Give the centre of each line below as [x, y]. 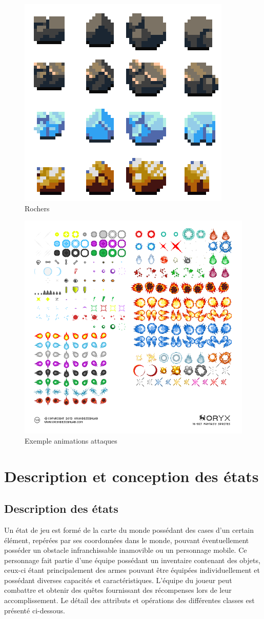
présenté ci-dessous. [35, 610]
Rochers [37, 208]
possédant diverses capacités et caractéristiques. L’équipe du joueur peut [118, 580]
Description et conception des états [131, 476]
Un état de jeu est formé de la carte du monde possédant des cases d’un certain [129, 530]
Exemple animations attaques [71, 440]
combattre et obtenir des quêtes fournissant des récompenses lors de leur [118, 590]
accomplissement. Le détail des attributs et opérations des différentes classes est [129, 600]
